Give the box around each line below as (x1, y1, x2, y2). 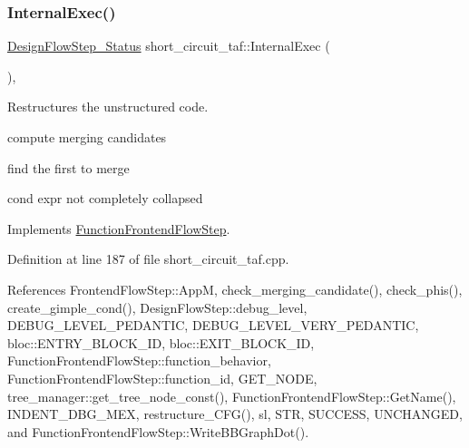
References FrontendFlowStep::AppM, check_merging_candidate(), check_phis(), (7, 279, 463, 298)
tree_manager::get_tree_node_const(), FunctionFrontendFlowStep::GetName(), (7, 386, 456, 405)
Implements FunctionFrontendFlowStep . (7, 219, 230, 238)
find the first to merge (7, 158, 130, 177)
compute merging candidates (7, 128, 167, 146)
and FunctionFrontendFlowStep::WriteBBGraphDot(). (7, 422, 309, 441)
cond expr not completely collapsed (7, 189, 203, 208)
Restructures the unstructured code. (7, 97, 209, 116)
